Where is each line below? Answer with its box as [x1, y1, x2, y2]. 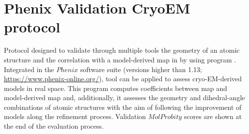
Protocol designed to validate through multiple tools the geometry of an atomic [4, 45, 240, 55]
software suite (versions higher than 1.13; [80, 64, 202, 74]
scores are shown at [184, 111, 242, 121]
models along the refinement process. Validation [4, 111, 146, 121]
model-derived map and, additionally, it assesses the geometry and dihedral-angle [4, 92, 245, 103]
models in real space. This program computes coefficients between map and [4, 83, 227, 93]
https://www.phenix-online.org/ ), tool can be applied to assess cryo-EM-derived [4, 74, 242, 84]
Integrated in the [4, 64, 54, 74]
